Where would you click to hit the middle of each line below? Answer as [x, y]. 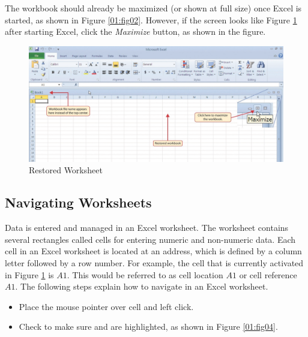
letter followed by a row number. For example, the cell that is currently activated [154, 262]
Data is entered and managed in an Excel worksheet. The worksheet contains [147, 228]
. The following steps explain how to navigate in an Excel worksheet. [142, 286]
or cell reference [268, 274]
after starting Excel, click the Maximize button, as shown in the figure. [135, 31]
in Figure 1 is [29, 274]
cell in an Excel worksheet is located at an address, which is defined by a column [153, 251]
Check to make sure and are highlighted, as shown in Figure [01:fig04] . [148, 327]
